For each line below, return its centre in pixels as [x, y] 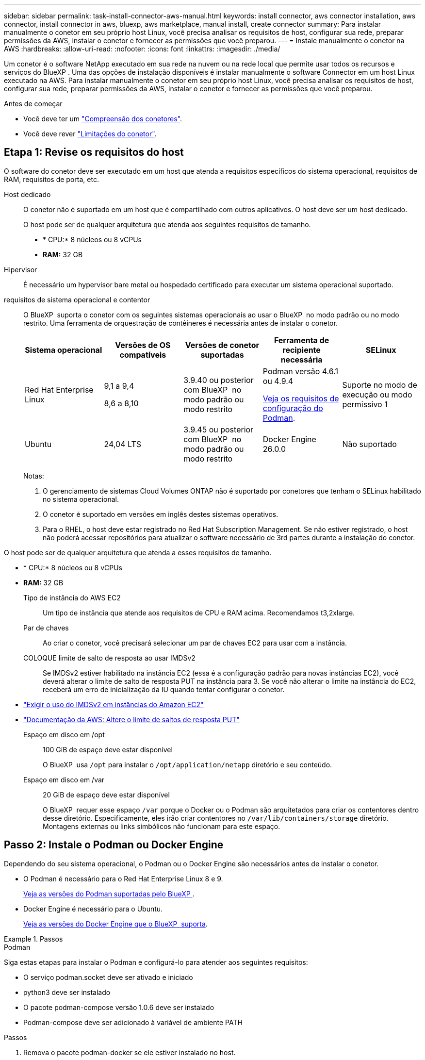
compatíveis [143, 355]
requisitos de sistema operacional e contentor [77, 299]
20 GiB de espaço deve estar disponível [106, 795]
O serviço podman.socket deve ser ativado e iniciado [108, 977]
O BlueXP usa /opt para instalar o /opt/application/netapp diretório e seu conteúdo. [188, 764]
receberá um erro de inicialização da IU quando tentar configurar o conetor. [164, 689]
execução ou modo [377, 394]
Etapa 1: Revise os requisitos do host [94, 152]
